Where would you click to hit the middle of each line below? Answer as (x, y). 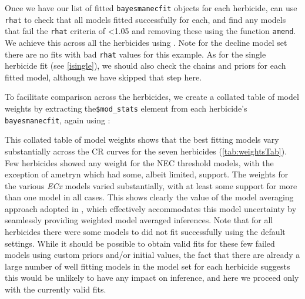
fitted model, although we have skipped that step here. (103, 77)
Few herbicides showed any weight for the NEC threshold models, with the (139, 162)
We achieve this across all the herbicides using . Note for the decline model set (146, 42)
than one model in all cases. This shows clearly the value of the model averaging (149, 197)
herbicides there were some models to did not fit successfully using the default (145, 232)
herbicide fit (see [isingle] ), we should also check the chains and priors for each (145, 65)
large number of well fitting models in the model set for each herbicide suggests (148, 266)
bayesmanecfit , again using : (58, 120)
